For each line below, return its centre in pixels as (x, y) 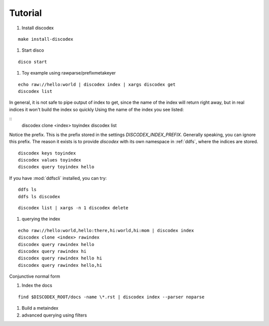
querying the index (41, 219)
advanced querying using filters (54, 315)
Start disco (33, 50)
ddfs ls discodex (39, 197)
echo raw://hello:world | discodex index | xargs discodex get (97, 84)
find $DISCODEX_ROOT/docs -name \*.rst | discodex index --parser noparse (111, 297)
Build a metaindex (40, 308)
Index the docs (37, 285)
